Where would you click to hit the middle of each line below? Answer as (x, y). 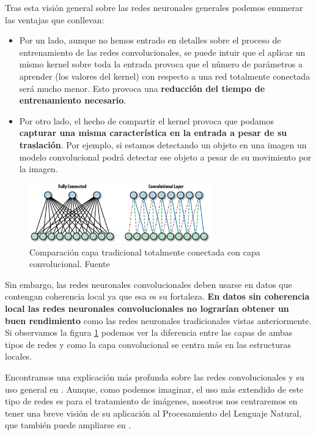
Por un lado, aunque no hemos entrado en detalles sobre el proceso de (150, 40)
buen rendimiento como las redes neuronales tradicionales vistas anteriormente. (158, 320)
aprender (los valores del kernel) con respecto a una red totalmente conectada (165, 76)
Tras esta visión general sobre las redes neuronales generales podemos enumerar (154, 7)
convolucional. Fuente (70, 264)
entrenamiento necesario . (73, 100)
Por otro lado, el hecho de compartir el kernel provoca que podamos (147, 120)
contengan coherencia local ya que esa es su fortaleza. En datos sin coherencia (157, 296)
